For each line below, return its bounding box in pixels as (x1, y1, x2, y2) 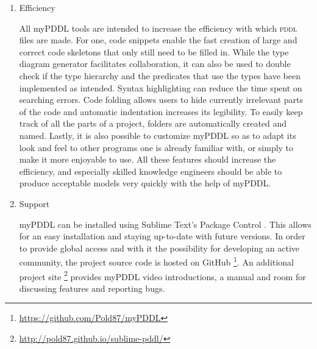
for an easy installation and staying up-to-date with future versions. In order (19, 230, 305, 242)
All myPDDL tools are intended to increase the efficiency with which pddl (19, 21, 297, 34)
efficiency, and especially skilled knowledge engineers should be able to (19, 164, 282, 177)
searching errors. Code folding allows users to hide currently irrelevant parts (19, 93, 303, 106)
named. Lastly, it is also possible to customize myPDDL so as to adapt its (19, 129, 296, 141)
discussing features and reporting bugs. (19, 281, 165, 294)
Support (19, 197, 50, 210)
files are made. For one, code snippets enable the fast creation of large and (19, 33, 297, 46)
